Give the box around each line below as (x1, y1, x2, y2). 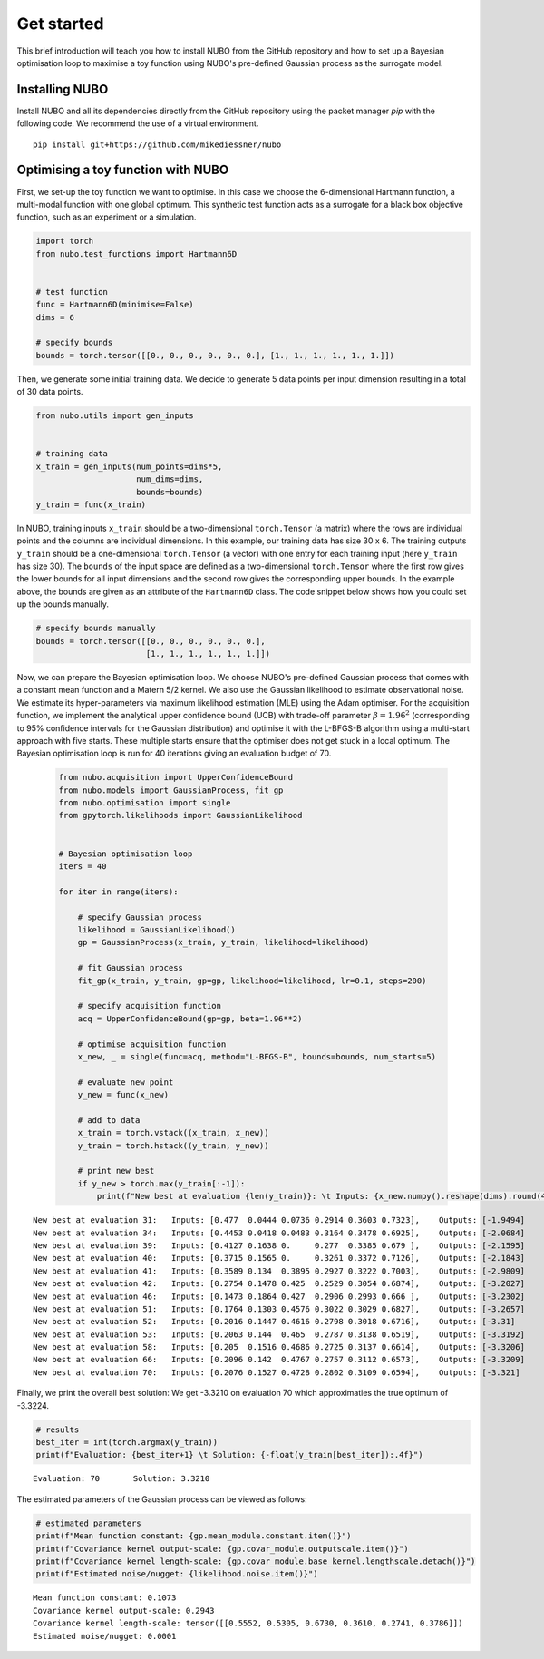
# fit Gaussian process (77, 962, 183, 973)
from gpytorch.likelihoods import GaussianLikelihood (58, 810, 303, 821)
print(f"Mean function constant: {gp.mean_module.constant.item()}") (35, 1531, 352, 1541)
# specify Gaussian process (77, 912, 203, 922)
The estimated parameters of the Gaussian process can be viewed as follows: (16, 1493, 307, 1505)
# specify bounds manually (35, 623, 156, 634)
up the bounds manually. (16, 599, 109, 610)
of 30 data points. (16, 386, 83, 397)
